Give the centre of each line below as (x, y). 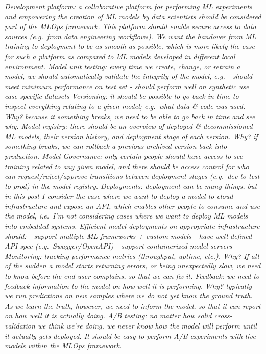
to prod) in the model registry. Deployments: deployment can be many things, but (131, 186)
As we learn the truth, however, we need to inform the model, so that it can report (133, 305)
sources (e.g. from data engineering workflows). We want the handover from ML (130, 36)
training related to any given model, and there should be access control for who (127, 166)
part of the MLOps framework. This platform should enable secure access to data (130, 26)
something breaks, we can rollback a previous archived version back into (116, 146)
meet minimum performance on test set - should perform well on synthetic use (127, 86)
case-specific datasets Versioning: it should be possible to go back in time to (122, 96)
